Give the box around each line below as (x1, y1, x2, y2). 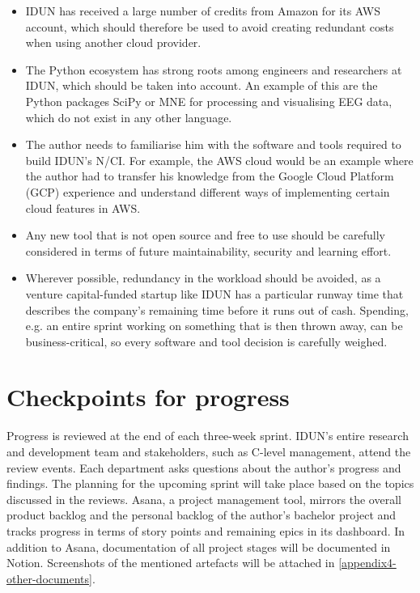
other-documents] (6, 570, 92, 587)
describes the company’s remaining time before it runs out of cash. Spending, (25, 301, 409, 318)
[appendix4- (338, 554, 397, 571)
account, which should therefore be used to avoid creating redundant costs (25, 18, 394, 35)
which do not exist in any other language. (25, 108, 232, 125)
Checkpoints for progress (6, 380, 290, 413)
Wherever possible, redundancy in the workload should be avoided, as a (25, 269, 381, 286)
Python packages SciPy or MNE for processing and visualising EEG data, (25, 92, 392, 109)
